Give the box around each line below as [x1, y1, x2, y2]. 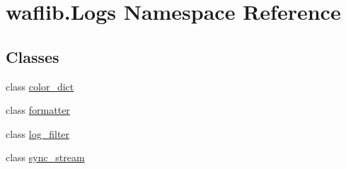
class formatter [6, 103, 70, 117]
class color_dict [6, 78, 74, 93]
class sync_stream [6, 150, 85, 165]
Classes [6, 45, 59, 67]
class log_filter [6, 126, 70, 141]
